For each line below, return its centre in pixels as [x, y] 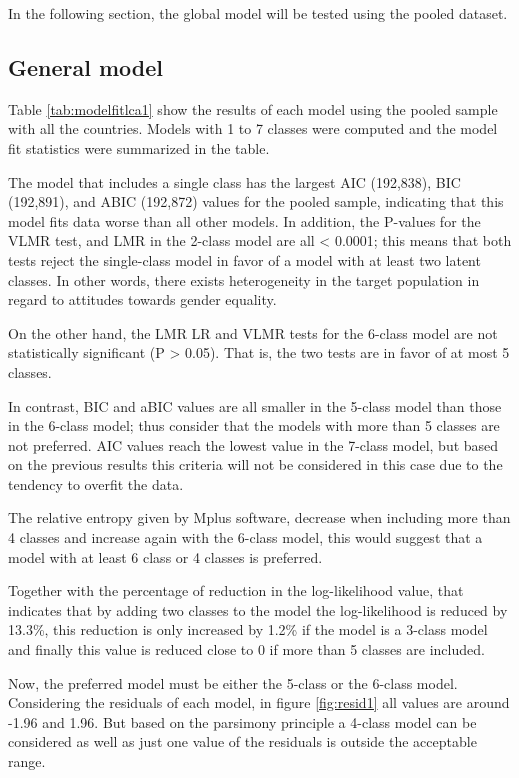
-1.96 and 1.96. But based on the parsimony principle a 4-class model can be [242, 721]
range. [27, 761]
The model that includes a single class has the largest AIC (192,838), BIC [234, 181]
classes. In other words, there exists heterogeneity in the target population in [244, 279]
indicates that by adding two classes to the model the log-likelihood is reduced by [258, 609]
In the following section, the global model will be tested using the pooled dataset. [258, 13]
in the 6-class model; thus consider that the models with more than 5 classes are [254, 425]
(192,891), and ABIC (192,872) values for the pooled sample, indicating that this [256, 201]
